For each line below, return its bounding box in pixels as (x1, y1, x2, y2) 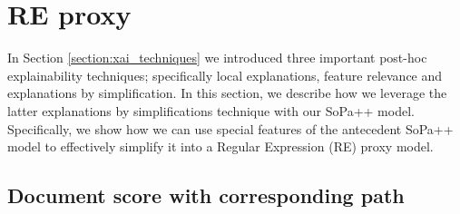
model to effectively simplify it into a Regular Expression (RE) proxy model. (7, 137, 434, 156)
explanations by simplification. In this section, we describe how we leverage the (7, 83, 447, 102)
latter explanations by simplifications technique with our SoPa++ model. (7, 101, 415, 120)
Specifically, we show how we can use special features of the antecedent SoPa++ (7, 119, 454, 138)
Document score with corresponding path (7, 181, 405, 209)
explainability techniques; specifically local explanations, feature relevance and (7, 65, 443, 84)
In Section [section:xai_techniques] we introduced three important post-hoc (7, 48, 427, 67)
